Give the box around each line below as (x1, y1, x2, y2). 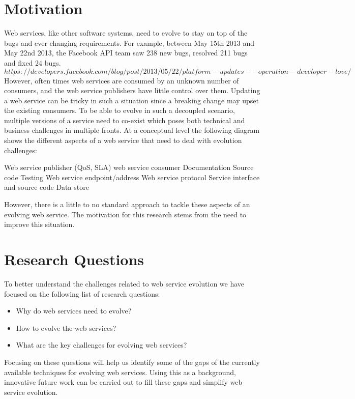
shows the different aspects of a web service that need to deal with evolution (4, 135, 242, 146)
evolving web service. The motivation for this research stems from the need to (4, 209, 247, 219)
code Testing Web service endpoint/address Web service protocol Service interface (4, 172, 260, 182)
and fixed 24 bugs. (4, 57, 61, 68)
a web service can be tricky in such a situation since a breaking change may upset (4, 95, 259, 105)
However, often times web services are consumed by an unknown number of (4, 75, 239, 85)
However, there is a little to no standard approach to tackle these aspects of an (4, 199, 250, 210)
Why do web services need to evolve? (16, 305, 132, 316)
